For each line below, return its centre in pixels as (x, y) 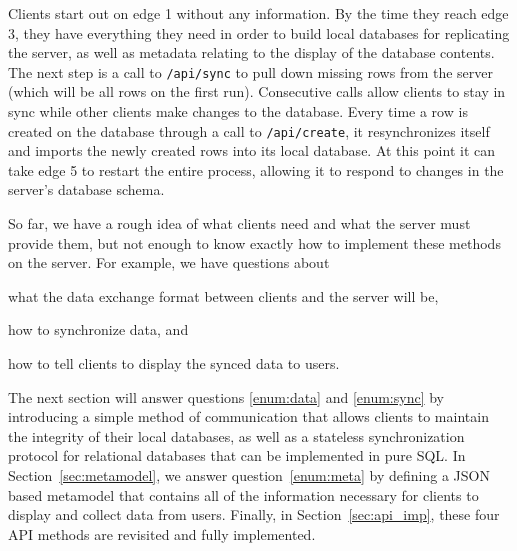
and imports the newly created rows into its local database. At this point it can (251, 150)
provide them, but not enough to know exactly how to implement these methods (254, 242)
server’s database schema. (86, 189)
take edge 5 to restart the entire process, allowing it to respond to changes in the (256, 169)
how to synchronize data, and (98, 329)
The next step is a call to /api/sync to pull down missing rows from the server (251, 71)
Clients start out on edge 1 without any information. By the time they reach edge (258, 13)
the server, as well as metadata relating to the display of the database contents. (251, 52)
